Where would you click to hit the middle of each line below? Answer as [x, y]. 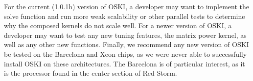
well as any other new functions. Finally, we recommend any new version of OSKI [126, 44]
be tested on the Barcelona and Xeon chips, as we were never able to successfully [126, 54]
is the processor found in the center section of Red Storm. [91, 73]
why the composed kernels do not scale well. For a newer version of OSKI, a [118, 25]
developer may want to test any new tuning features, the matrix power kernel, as [125, 35]
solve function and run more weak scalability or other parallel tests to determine [125, 16]
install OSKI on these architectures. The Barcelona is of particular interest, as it [125, 63]
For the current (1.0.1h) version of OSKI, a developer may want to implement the [126, 6]
